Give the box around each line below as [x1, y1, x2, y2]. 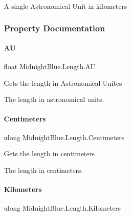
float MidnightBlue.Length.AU [4, 61, 96, 72]
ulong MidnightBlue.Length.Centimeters [4, 132, 125, 142]
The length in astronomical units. [4, 94, 104, 104]
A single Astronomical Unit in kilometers [4, 1, 127, 11]
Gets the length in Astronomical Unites [4, 77, 122, 88]
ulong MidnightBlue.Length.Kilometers [4, 203, 121, 213]
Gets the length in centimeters [4, 148, 95, 159]
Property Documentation [4, 22, 105, 34]
